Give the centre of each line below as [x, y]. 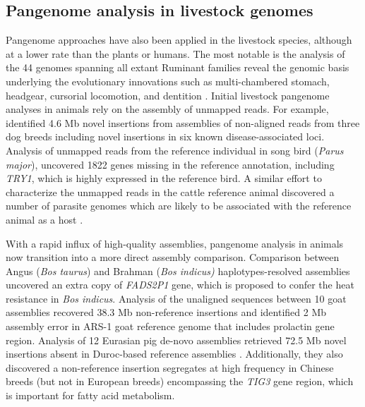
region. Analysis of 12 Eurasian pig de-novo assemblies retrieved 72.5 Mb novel [176, 340]
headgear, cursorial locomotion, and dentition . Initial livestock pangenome [168, 95]
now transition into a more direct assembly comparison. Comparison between [173, 257]
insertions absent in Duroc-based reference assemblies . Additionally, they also [174, 354]
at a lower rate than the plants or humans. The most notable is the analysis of [175, 53]
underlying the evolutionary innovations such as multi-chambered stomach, [168, 81]
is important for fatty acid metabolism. [90, 395]
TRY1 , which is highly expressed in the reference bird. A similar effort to [164, 178]
